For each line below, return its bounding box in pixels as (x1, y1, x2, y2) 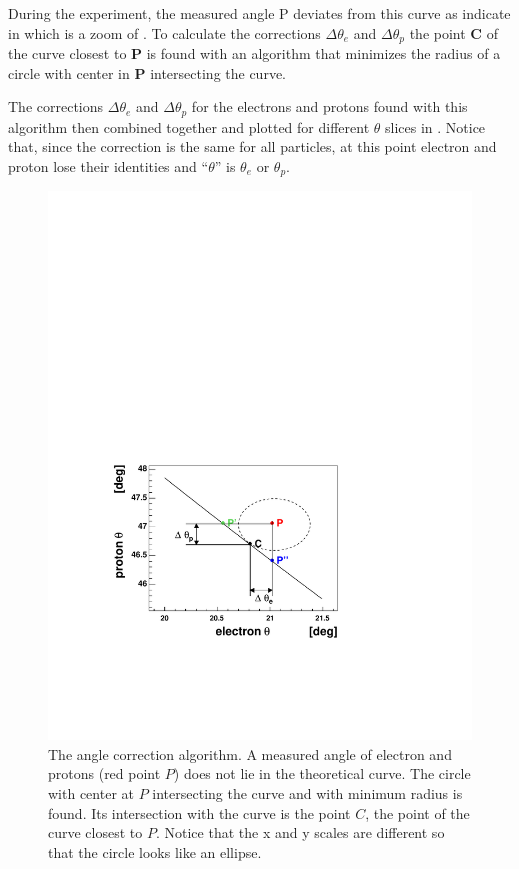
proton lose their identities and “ (8, 155, 209, 176)
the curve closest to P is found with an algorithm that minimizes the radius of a (8, 43, 501, 64)
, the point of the (365, 802, 470, 823)
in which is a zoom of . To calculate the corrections (8, 22, 321, 43)
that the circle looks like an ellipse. (48, 841, 262, 862)
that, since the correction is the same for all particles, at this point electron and (8, 136, 497, 157)
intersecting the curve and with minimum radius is (152, 783, 463, 803)
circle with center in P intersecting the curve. (8, 62, 287, 83)
